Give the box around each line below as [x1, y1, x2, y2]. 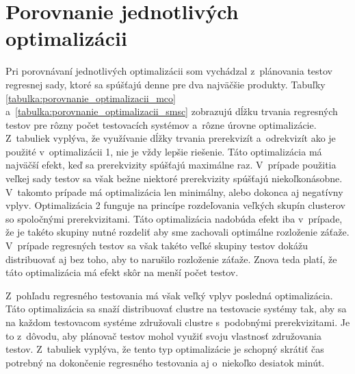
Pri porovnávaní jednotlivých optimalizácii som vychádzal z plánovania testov [5, 64, 333, 78]
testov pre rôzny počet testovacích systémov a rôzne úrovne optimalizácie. [5, 117, 317, 132]
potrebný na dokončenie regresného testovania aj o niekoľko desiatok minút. [5, 355, 325, 369]
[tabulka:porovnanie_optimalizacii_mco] [5, 90, 176, 105]
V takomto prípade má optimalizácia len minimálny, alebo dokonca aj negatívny [5, 184, 343, 199]
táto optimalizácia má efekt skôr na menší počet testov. [5, 265, 239, 279]
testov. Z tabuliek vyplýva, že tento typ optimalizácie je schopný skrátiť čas [5, 342, 324, 356]
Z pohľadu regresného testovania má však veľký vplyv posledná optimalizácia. [5, 288, 333, 302]
